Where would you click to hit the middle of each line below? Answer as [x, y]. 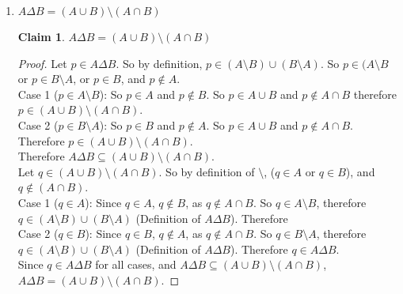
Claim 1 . [41, 36]
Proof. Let [42, 63]
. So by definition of [207, 171]
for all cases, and [136, 264]
